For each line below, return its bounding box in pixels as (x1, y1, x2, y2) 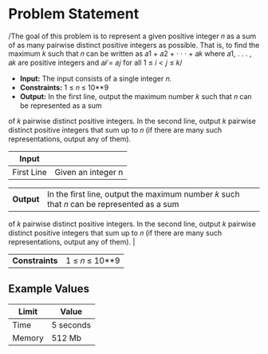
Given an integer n (54, 166, 124, 177)
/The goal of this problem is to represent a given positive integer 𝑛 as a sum (8, 31, 257, 41)
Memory (12, 332, 44, 344)
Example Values (8, 282, 90, 296)
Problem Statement (8, 5, 140, 23)
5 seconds (51, 319, 92, 330)
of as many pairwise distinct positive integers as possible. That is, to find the (8, 40, 260, 50)
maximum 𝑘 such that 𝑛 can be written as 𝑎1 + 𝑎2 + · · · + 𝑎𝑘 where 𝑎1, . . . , (8, 49, 252, 58)
